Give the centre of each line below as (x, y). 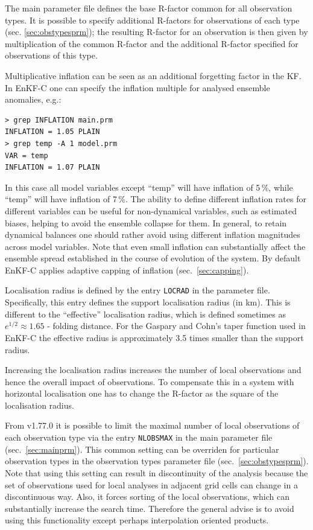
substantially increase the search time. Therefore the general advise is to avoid (150, 508)
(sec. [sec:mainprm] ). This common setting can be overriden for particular (142, 449)
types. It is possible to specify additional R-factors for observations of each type (152, 20)
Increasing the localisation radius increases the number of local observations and (153, 370)
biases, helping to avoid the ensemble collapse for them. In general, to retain (146, 222)
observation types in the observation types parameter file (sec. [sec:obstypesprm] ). (157, 461)
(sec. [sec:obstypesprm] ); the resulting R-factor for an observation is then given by (156, 32)
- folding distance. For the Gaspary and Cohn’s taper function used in (176, 326)
